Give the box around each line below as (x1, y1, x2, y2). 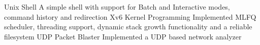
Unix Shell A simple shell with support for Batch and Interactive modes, (4, 2, 230, 12)
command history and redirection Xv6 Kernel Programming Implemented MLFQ (4, 11, 256, 22)
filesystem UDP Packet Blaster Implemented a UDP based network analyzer (4, 31, 242, 41)
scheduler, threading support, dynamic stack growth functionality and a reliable (4, 21, 252, 32)
